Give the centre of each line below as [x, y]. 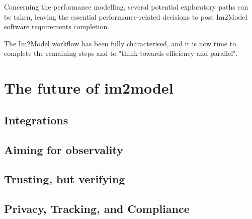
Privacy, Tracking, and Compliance [97, 209]
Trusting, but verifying [65, 179]
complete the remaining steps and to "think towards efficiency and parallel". [121, 53]
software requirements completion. [57, 26]
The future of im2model [89, 88]
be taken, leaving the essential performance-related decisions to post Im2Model [126, 16]
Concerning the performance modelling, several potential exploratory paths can [126, 7]
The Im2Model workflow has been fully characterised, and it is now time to [120, 43]
